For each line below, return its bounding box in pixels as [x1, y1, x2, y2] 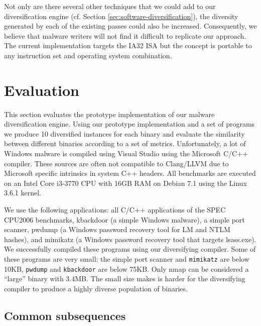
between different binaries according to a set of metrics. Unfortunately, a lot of [4, 138, 246, 149]
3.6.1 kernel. [4, 187, 41, 198]
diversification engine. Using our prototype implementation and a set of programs [4, 119, 255, 129]
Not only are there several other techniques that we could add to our [4, 1, 216, 11]
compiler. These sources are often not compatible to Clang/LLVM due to [4, 158, 229, 168]
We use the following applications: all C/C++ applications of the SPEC [4, 204, 226, 215]
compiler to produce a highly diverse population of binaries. [4, 283, 188, 293]
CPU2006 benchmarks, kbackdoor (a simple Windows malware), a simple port [4, 214, 245, 225]
